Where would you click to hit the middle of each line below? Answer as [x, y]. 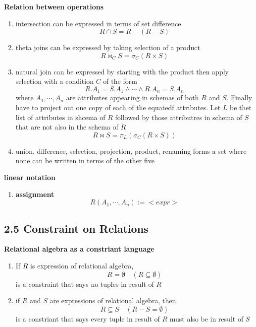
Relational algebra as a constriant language [79, 249]
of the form [120, 81]
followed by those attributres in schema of [179, 117]
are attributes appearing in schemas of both [132, 98]
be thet [241, 107]
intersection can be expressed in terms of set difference [98, 23]
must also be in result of [206, 318]
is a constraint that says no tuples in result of [85, 284]
